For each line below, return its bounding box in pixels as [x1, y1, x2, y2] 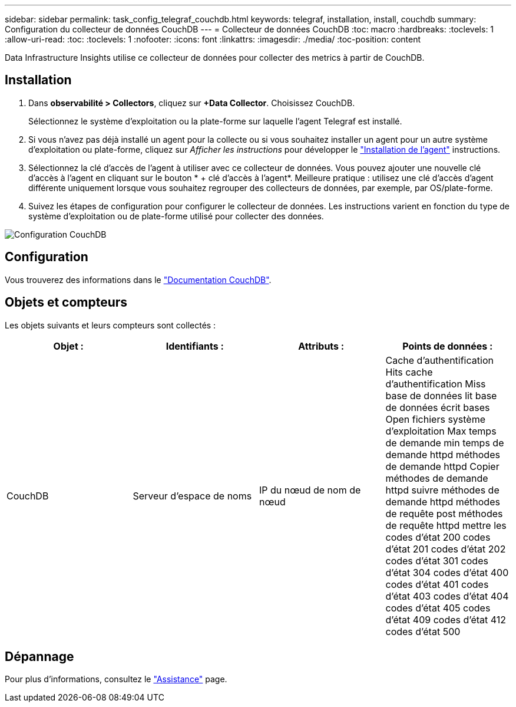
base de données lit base [385, 389, 497, 402]
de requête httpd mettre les [385, 519, 507, 531]
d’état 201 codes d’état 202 [385, 542, 506, 555]
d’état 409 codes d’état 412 [385, 613, 507, 626]
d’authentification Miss [385, 377, 486, 390]
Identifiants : [166, 340, 224, 352]
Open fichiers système [385, 413, 486, 425]
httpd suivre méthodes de [385, 484, 500, 496]
